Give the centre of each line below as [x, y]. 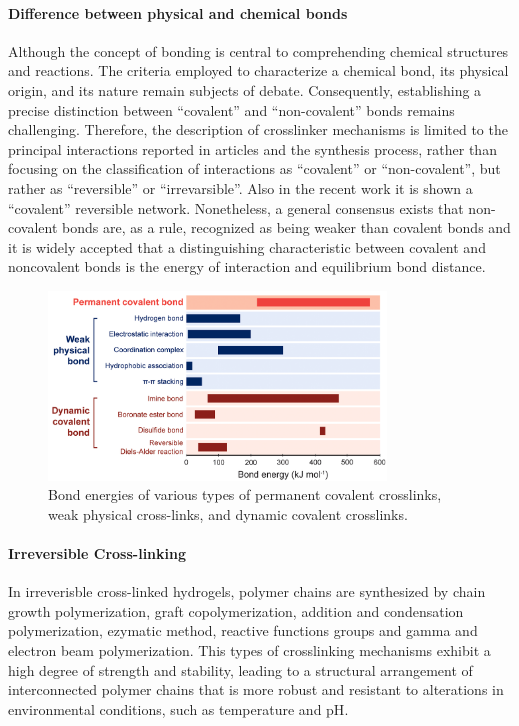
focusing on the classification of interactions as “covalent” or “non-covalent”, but [254, 168]
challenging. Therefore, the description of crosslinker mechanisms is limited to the [258, 129]
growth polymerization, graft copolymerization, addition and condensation [236, 610]
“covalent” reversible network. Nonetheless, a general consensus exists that [236, 207]
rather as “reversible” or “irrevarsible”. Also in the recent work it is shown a [240, 187]
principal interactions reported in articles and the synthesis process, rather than [252, 148]
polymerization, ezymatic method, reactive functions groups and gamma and [243, 630]
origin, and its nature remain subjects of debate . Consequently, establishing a [245, 89]
